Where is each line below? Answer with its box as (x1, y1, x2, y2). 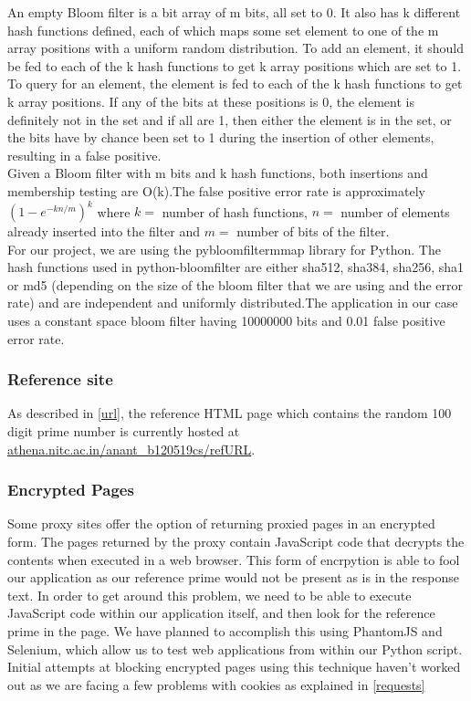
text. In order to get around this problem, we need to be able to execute (7, 585, 412, 604)
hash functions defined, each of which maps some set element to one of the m (7, 20, 439, 39)
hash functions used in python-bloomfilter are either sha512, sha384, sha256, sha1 (7, 257, 465, 277)
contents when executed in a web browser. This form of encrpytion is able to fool (7, 549, 460, 569)
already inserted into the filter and (7, 222, 200, 241)
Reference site (7, 368, 113, 391)
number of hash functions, (162, 202, 308, 221)
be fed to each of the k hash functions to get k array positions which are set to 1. (7, 56, 462, 75)
